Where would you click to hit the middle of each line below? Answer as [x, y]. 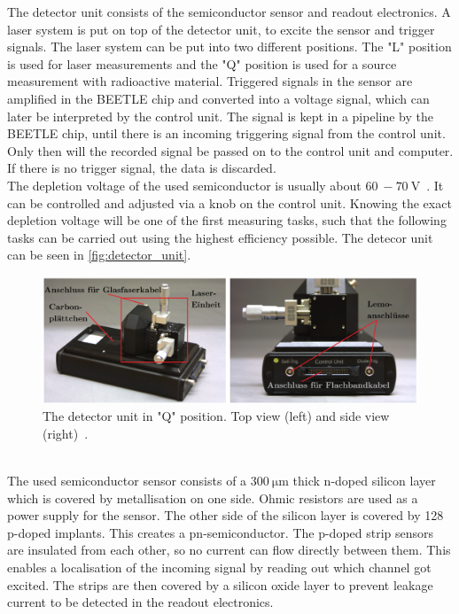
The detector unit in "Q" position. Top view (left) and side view [216, 416]
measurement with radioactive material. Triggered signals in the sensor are [210, 81]
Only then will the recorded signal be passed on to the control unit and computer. [230, 150]
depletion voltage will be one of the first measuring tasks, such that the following [227, 220]
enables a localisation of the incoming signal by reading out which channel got [219, 567]
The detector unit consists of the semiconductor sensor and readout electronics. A [229, 12]
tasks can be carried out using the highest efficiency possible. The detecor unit [220, 237]
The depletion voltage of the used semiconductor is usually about [184, 185]
